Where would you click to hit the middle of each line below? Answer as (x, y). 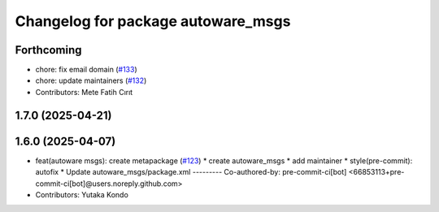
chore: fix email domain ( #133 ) (86, 70)
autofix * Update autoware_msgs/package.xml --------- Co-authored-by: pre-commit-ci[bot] (191, 172)
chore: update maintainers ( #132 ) (91, 80)
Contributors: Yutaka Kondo (82, 194)
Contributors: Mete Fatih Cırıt (84, 92)
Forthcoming (48, 50)
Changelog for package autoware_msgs (153, 21)
